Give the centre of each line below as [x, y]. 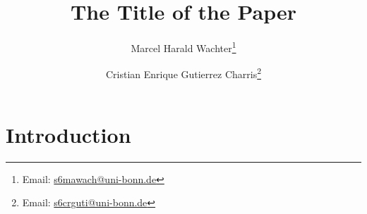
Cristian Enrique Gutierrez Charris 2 [183, 73]
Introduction [68, 134]
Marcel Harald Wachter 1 [183, 47]
